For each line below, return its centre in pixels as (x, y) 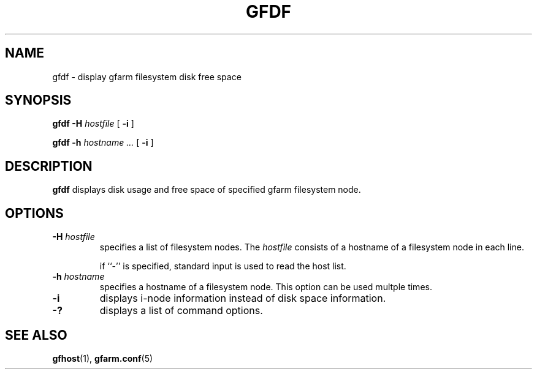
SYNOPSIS (38, 100)
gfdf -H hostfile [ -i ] (93, 124)
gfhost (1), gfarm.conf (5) (103, 358)
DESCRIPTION (49, 166)
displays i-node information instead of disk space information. (243, 298)
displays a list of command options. (181, 311)
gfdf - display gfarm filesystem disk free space (147, 77)
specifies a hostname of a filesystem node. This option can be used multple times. (266, 287)
